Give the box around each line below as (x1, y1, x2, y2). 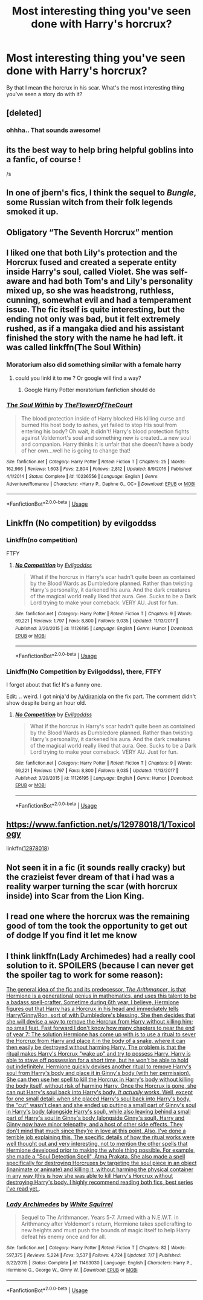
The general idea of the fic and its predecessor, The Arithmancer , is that (6, 986, 186, 993)
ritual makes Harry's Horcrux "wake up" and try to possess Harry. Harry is (6, 1050, 192, 1057)
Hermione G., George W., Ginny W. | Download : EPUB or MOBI (6, 1267, 138, 1273)
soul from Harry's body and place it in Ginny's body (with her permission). (6, 1070, 191, 1077)
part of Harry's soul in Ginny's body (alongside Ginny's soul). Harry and (6, 1114, 185, 1122)
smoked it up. (6, 207, 59, 217)
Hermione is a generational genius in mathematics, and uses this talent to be (6, 992, 197, 999)
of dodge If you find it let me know (6, 930, 137, 941)
